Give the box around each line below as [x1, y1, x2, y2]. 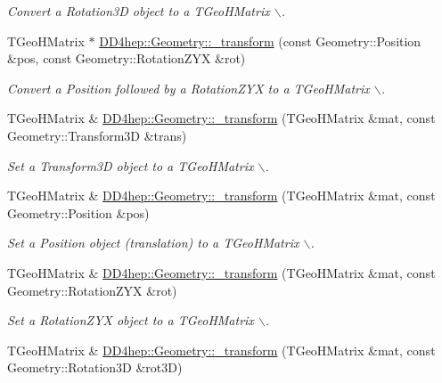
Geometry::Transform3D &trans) [7, 126, 187, 144]
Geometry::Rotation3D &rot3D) [7, 358, 183, 377]
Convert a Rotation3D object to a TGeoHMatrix [7, 2, 270, 20]
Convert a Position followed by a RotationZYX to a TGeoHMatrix [7, 78, 370, 97]
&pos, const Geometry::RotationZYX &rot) [7, 49, 246, 68]
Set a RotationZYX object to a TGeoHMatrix [7, 311, 254, 330]
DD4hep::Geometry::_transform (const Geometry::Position [99, 31, 422, 50]
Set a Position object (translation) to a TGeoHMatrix [7, 233, 299, 252]
